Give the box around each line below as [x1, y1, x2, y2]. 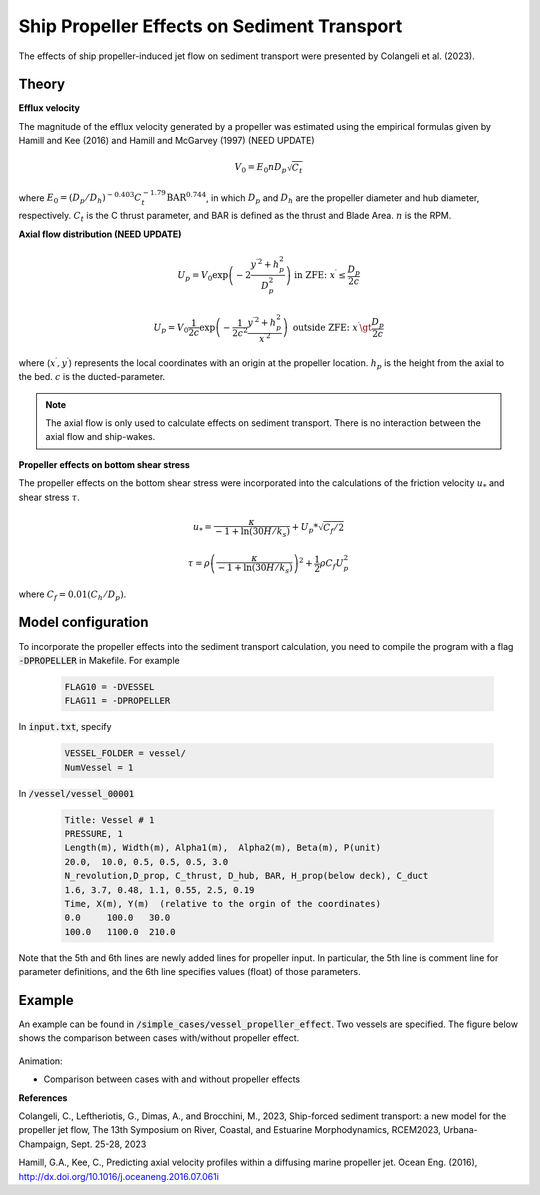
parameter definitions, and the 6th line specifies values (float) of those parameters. [18, 966, 361, 978]
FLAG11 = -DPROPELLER [64, 695, 171, 707]
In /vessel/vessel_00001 [18, 787, 135, 799]
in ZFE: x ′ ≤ [293, 268, 347, 280]
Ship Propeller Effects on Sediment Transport [18, 15, 403, 37]
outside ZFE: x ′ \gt [292, 320, 372, 333]
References [18, 1091, 68, 1104]
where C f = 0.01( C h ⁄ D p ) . [18, 588, 127, 602]
